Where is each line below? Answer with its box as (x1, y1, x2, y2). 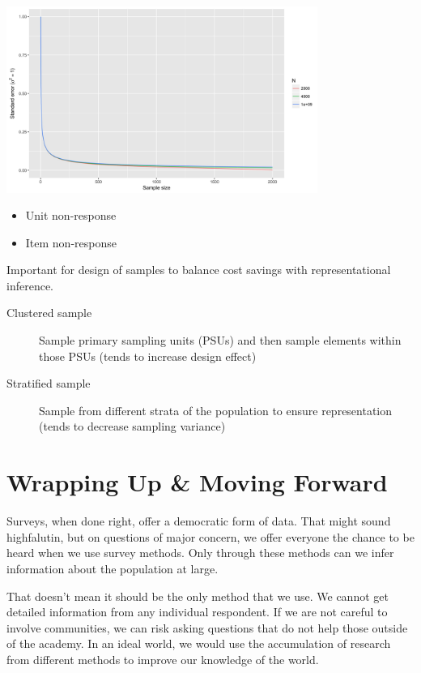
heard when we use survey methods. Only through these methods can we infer (6, 544, 394, 561)
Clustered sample (6, 304, 92, 321)
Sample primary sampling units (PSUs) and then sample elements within (39, 332, 402, 349)
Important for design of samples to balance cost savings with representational (6, 261, 391, 278)
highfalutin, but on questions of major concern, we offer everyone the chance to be (6, 528, 415, 545)
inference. (6, 276, 53, 294)
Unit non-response (25, 207, 117, 224)
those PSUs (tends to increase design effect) (39, 347, 257, 364)
